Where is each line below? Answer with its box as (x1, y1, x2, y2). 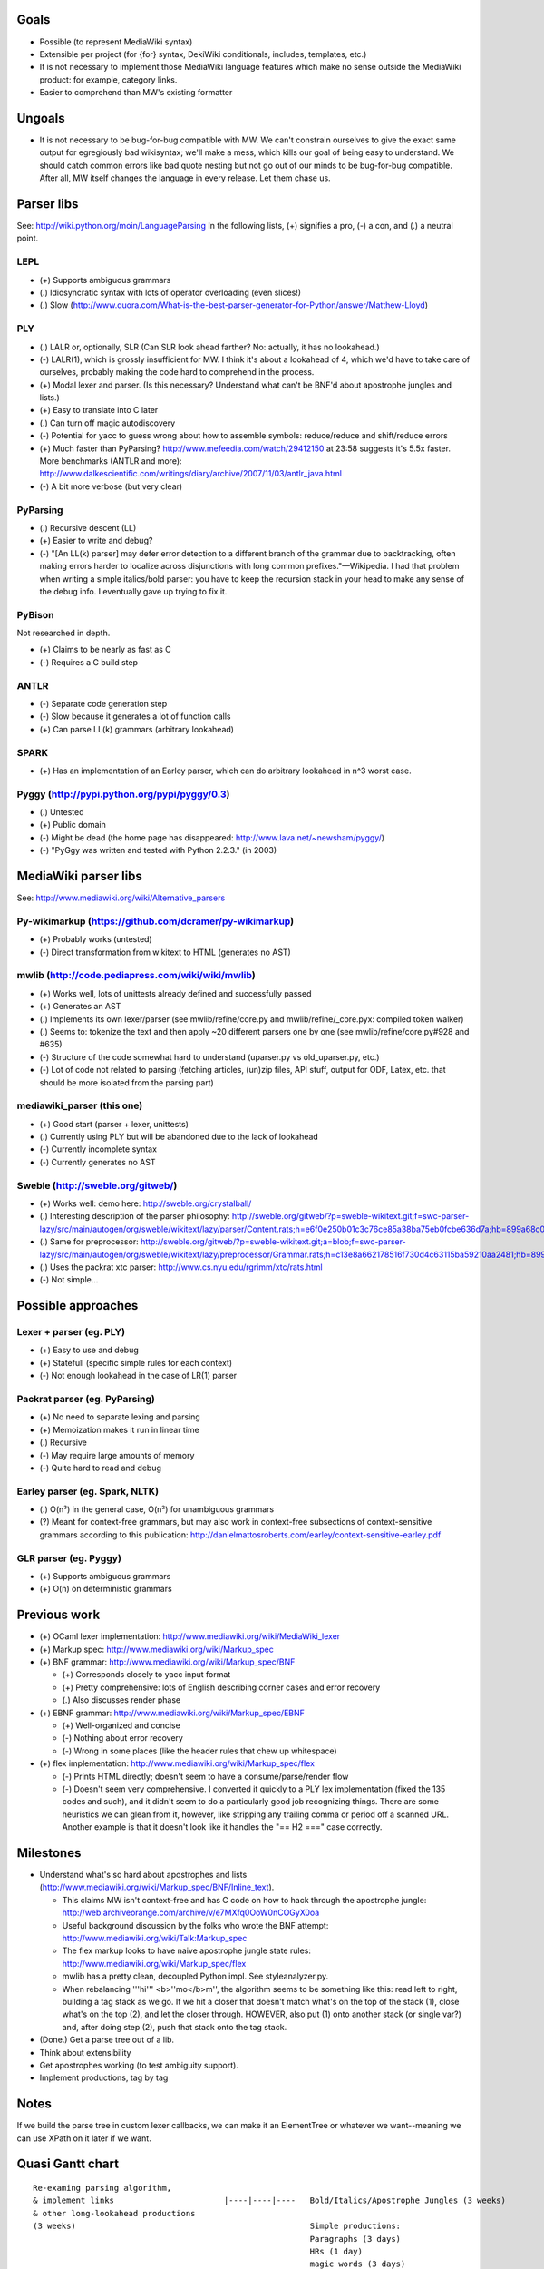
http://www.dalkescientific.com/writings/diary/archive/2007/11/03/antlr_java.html (39, 468, 342, 479)
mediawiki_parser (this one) (16, 1099, 143, 1112)
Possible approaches (16, 1298, 139, 1313)
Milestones (16, 1845, 82, 1861)
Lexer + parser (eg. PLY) (16, 1326, 126, 1339)
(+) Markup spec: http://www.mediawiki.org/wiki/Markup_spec (39, 1644, 274, 1655)
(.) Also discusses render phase (62, 1694, 181, 1705)
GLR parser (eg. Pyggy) (16, 1552, 122, 1565)
